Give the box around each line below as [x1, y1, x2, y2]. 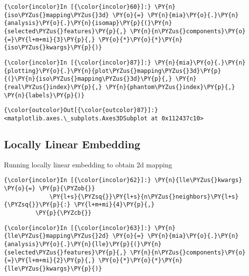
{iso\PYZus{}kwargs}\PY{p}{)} [4, 44, 102, 51]
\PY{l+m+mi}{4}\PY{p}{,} [74, 201, 155, 208]
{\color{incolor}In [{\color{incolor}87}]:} [4, 59, 151, 66]
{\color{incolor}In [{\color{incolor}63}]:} [4, 224, 151, 231]
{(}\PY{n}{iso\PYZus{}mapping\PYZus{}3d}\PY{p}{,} [4, 75, 172, 83]
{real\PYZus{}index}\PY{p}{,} [4, 83, 102, 91]
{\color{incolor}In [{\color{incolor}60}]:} [4, 3, 151, 10]
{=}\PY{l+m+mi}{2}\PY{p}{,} [4, 257, 95, 264]
